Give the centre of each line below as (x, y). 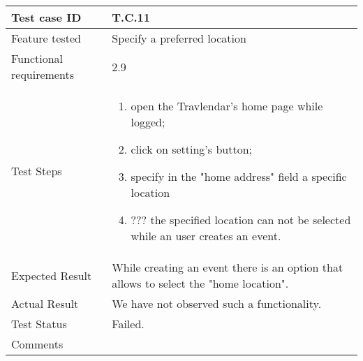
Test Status (39, 324)
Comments (37, 344)
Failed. (128, 324)
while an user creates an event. (206, 236)
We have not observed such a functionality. (217, 303)
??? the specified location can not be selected (241, 220)
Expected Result (52, 275)
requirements (43, 74)
